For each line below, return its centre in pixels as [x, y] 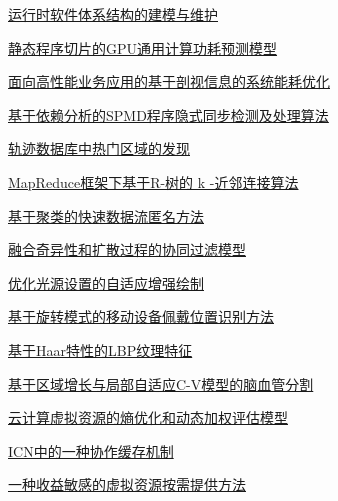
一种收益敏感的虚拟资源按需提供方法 [127, 484]
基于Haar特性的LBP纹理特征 [100, 349]
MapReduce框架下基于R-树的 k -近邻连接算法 [153, 181]
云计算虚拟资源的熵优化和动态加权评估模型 [148, 417]
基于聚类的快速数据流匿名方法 [106, 215]
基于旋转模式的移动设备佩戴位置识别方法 [141, 316]
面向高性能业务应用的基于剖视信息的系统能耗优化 [169, 81]
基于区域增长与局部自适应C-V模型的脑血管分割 [161, 383]
